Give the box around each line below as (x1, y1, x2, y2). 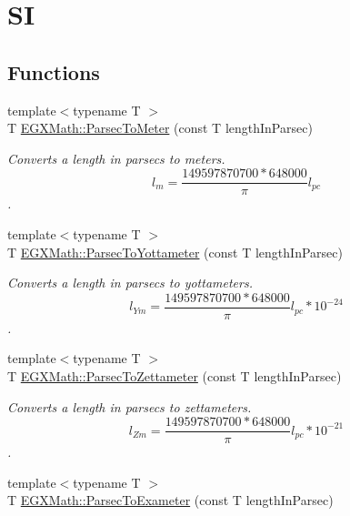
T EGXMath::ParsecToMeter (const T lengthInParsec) (7, 118, 313, 137)
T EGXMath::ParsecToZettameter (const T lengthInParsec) (7, 367, 342, 386)
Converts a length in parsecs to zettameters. (7, 397, 252, 416)
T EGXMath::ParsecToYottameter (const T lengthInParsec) (7, 242, 343, 261)
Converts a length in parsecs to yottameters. (7, 273, 253, 292)
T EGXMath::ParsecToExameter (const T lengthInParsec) (7, 491, 334, 510)
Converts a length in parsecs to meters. (7, 148, 225, 167)
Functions (7, 57, 100, 86)
